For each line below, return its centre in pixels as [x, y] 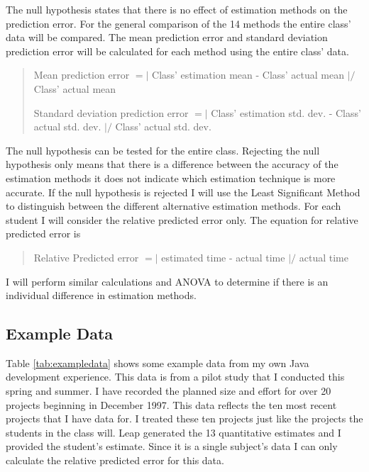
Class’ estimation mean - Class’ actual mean [248, 75]
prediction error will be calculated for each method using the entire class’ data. [177, 51]
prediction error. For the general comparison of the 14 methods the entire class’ [178, 23]
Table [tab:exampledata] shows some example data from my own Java [158, 363]
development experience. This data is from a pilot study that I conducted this [175, 377]
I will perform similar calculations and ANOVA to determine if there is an [167, 281]
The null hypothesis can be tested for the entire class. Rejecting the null [163, 150]
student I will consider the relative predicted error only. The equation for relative [182, 219]
